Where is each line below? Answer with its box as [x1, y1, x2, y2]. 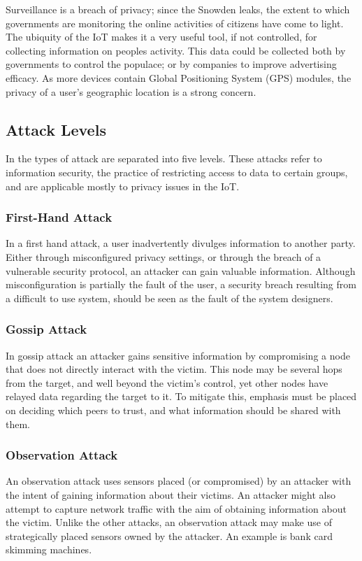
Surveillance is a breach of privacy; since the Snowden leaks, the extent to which [6, 2, 350, 16]
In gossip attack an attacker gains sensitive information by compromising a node [6, 348, 350, 362]
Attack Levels [6, 118, 106, 140]
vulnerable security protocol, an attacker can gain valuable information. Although [6, 263, 356, 278]
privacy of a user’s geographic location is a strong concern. [6, 84, 256, 99]
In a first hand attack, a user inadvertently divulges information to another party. [6, 236, 356, 250]
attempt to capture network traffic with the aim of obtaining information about [6, 501, 347, 516]
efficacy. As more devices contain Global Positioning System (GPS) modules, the [6, 70, 352, 85]
